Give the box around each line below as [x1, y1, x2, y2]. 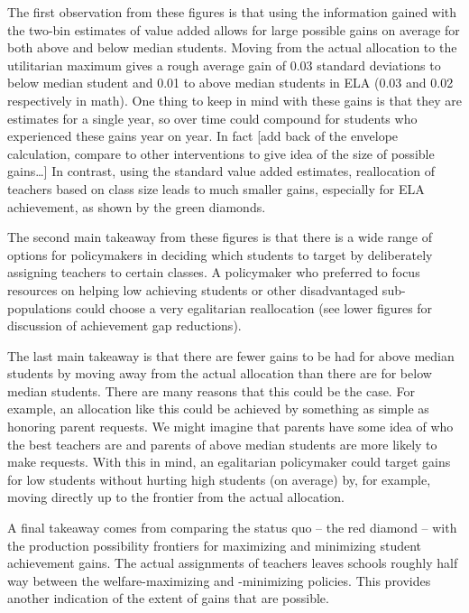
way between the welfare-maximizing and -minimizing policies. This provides [7, 571, 431, 590]
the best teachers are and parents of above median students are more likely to [7, 434, 437, 453]
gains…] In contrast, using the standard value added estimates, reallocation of [7, 162, 435, 181]
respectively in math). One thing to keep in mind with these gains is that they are [7, 90, 462, 109]
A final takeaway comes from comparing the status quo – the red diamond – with [7, 518, 457, 537]
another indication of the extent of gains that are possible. [7, 589, 329, 608]
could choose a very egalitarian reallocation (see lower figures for [75, 298, 433, 317]
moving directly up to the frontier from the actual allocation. [7, 488, 345, 506]
